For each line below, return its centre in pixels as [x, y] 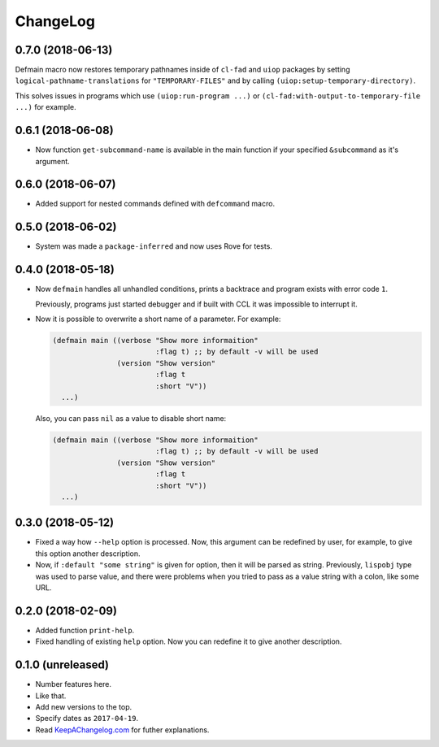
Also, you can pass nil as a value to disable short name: [131, 418]
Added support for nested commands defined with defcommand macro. [155, 204]
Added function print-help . [85, 630]
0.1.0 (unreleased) [62, 665]
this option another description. [88, 554]
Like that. [51, 696]
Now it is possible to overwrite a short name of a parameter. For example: [158, 319]
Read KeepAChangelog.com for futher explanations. [122, 730]
